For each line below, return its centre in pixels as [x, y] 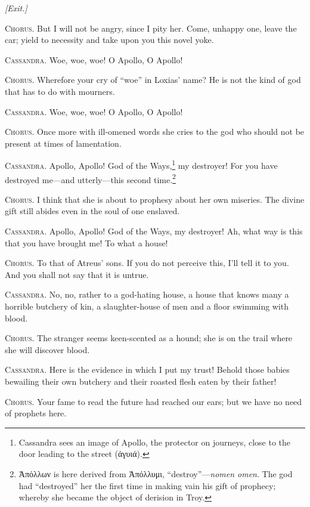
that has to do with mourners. [60, 91]
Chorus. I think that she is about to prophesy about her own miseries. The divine [155, 199]
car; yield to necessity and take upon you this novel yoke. [109, 40]
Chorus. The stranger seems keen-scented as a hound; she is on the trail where [149, 338]
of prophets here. [36, 413]
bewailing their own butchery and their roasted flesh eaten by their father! [141, 381]
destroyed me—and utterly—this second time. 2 [90, 178]
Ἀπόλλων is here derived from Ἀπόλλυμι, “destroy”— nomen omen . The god [156, 473]
